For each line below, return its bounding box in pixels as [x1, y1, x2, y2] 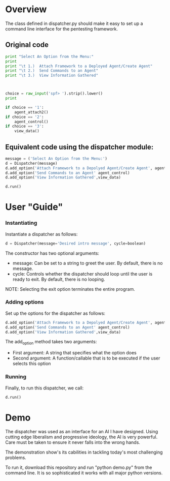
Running [5, 373, 27, 380]
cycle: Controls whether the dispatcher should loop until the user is [12, 270, 153, 277]
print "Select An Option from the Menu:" [5, 54, 94, 59]
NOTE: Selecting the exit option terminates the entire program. [5, 286, 135, 292]
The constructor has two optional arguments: [5, 250, 100, 256]
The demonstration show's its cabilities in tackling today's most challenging [5, 449, 163, 456]
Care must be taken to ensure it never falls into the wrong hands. [5, 439, 141, 445]
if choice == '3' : [5, 124, 44, 129]
